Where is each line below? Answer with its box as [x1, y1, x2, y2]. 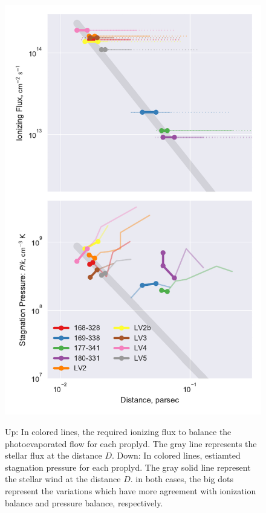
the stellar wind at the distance [5, 473, 121, 485]
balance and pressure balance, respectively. [5, 496, 163, 509]
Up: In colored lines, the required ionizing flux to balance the [5, 425, 232, 437]
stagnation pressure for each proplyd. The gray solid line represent [5, 460, 251, 473]
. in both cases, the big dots [130, 473, 233, 485]
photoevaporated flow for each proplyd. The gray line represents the [5, 437, 257, 450]
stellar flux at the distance [5, 449, 102, 462]
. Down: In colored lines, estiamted [112, 449, 241, 462]
